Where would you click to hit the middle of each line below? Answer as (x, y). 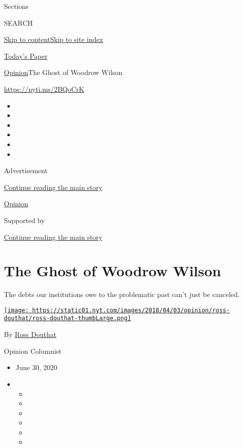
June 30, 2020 (36, 367)
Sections (16, 6)
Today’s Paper (26, 56)
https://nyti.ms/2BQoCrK (44, 89)
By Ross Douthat (30, 334)
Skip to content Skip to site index (54, 39)
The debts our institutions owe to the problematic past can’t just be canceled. (122, 294)
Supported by (24, 220)
